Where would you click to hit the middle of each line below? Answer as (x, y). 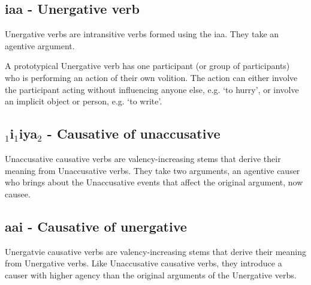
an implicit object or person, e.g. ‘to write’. (84, 101)
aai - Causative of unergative (96, 226)
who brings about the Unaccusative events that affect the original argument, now (154, 182)
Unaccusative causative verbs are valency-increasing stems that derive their (143, 158)
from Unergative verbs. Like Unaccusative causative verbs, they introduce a (144, 263)
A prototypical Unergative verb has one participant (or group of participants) (147, 66)
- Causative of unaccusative (134, 133)
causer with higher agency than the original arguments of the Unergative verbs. (151, 274)
